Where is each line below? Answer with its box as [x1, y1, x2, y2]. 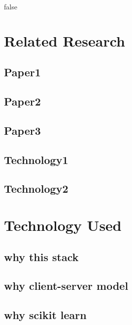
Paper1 [4, 64, 41, 80]
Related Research [4, 30, 126, 51]
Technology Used [4, 215, 122, 235]
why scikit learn [4, 307, 87, 323]
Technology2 [4, 181, 68, 196]
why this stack [4, 249, 79, 264]
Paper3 [4, 122, 41, 138]
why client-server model [4, 278, 129, 293]
